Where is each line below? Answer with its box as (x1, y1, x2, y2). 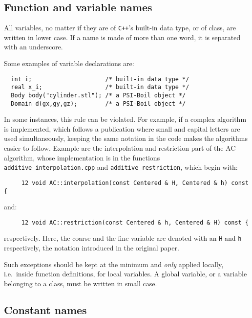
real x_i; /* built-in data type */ (11, 84, 189, 91)
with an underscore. (4, 42, 63, 52)
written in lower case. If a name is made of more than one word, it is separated (4, 32, 241, 42)
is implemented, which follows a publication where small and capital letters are (4, 123, 240, 134)
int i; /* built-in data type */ (11, 75, 189, 83)
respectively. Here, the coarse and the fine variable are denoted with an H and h (4, 233, 242, 243)
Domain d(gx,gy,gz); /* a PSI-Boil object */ (11, 100, 186, 107)
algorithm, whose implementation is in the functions (4, 152, 160, 162)
